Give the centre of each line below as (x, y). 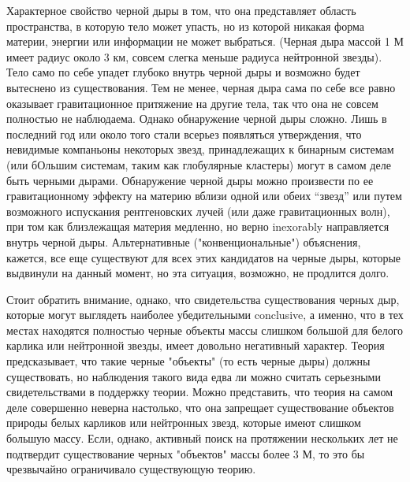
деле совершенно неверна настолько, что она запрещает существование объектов (200, 407)
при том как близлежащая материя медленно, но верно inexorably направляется (198, 226)
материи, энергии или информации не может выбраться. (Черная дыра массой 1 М (205, 41)
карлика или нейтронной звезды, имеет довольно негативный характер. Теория (196, 345)
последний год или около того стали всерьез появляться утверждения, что (184, 133)
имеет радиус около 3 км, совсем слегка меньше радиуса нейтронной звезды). (194, 56)
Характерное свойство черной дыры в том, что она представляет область (181, 10)
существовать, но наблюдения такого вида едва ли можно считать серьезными (194, 376)
